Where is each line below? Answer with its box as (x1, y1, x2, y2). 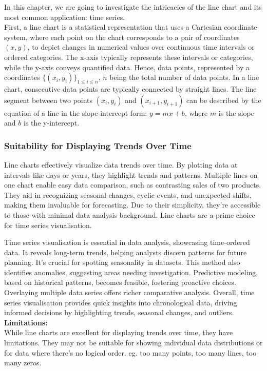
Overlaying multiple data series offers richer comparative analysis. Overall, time (4, 287, 255, 298)
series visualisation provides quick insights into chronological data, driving (4, 297, 237, 307)
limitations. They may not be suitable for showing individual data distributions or (4, 337, 263, 348)
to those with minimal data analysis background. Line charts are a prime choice (4, 209, 255, 220)
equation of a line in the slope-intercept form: (4, 107, 147, 118)
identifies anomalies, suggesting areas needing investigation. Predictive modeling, (4, 266, 258, 277)
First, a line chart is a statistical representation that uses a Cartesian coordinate (4, 22, 257, 32)
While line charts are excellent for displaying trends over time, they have (4, 327, 233, 338)
